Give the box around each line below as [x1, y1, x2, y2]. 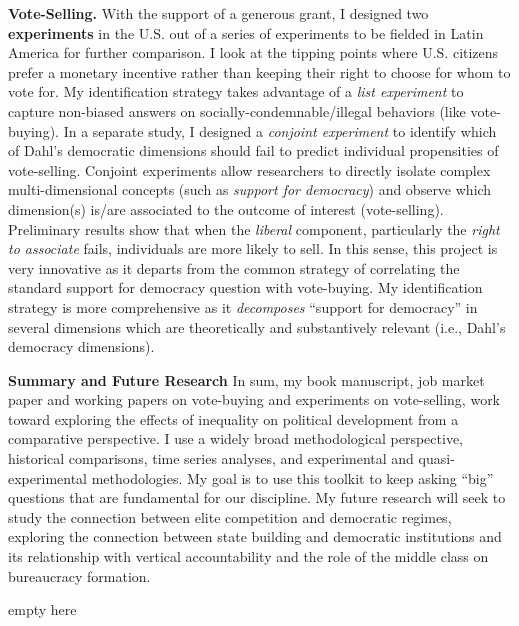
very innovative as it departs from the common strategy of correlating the [8, 257, 460, 278]
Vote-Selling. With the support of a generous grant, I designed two [8, 3, 429, 23]
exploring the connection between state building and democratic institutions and [8, 526, 502, 547]
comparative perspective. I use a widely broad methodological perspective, [8, 428, 463, 449]
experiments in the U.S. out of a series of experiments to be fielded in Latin [8, 22, 484, 43]
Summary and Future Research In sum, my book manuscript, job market [8, 369, 485, 390]
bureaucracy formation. [8, 565, 151, 586]
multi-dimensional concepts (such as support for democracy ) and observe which [8, 179, 492, 200]
